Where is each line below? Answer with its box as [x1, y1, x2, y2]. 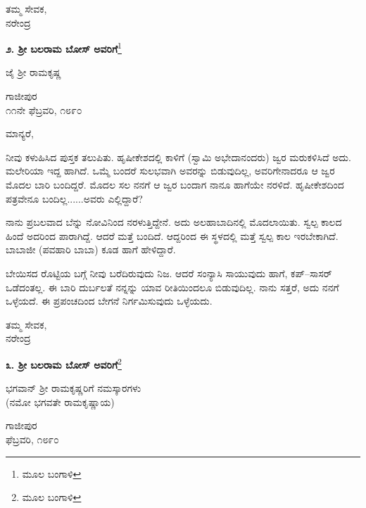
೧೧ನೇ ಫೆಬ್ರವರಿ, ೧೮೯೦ [6, 102, 82, 117]
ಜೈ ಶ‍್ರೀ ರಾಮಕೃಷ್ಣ [6, 65, 62, 80]
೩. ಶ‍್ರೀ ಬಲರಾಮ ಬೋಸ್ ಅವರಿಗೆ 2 [6, 355, 122, 372]
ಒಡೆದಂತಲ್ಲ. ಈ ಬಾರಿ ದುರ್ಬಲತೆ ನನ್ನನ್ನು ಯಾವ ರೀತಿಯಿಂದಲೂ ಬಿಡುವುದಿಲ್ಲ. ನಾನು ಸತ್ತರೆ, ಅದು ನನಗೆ [6, 279, 339, 294]
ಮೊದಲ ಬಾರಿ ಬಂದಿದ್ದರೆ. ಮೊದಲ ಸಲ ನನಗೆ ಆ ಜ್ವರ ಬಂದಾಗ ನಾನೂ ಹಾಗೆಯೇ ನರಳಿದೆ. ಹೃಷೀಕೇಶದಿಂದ [6, 177, 344, 191]
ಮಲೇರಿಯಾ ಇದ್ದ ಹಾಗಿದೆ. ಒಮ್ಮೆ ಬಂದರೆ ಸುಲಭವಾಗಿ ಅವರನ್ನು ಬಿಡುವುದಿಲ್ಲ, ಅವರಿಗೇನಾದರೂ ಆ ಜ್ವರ [6, 163, 335, 178]
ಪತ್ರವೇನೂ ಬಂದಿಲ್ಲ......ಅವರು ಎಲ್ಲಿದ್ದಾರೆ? [6, 191, 143, 205]
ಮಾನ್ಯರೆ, [6, 126, 34, 141]
